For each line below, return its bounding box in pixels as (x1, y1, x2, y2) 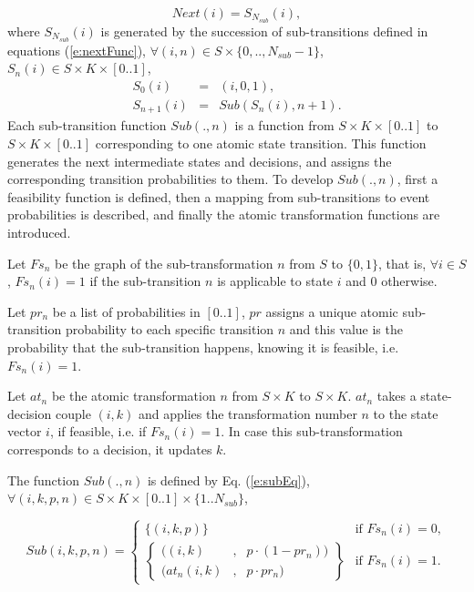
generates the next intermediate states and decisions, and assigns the (7, 151, 392, 170)
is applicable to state (217, 271, 334, 291)
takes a (376, 386, 417, 405)
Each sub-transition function (7, 116, 167, 135)
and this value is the (289, 320, 403, 339)
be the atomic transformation (51, 386, 216, 405)
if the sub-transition (89, 271, 201, 291)
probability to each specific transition (65, 320, 274, 339)
